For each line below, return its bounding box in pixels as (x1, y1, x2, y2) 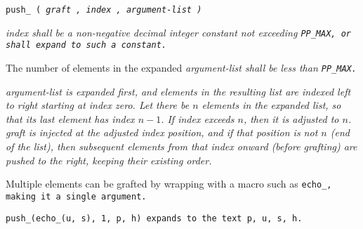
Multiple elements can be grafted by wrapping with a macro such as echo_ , (6, 176, 332, 191)
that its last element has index (6, 111, 135, 126)
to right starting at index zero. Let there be (6, 98, 190, 112)
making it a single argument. (6, 191, 147, 202)
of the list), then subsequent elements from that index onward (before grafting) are (6, 139, 357, 153)
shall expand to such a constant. (6, 40, 167, 51)
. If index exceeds (161, 111, 235, 126)
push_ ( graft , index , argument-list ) (6, 5, 202, 15)
